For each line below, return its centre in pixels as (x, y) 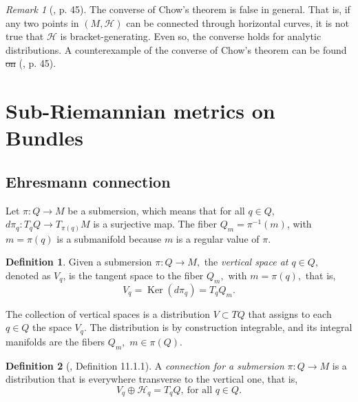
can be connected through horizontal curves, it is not (238, 22)
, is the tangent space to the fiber (133, 275)
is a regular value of (218, 238)
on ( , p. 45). (31, 63)
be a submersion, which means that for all (156, 210)
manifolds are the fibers (55, 341)
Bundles (44, 138)
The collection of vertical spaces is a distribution (108, 313)
